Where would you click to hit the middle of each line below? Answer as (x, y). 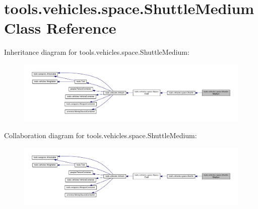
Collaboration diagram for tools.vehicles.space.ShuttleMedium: (101, 135)
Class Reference (60, 28)
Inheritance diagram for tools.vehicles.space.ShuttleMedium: (97, 52)
